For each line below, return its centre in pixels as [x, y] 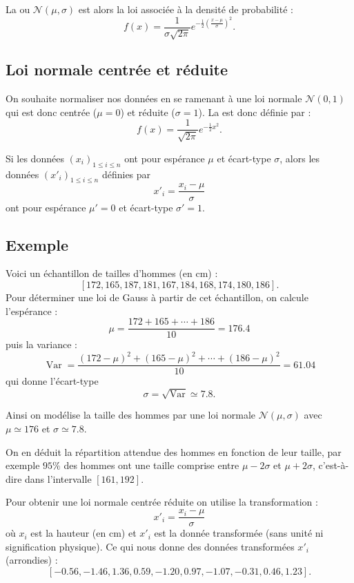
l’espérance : [32, 310]
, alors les [300, 158]
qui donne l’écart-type [52, 381]
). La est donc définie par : [255, 112]
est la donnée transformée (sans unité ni [239, 533]
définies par [126, 174]
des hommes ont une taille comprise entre [151, 465]
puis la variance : [41, 344]
